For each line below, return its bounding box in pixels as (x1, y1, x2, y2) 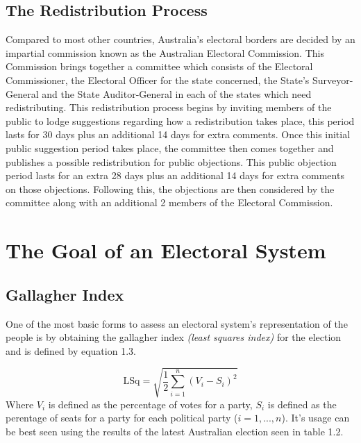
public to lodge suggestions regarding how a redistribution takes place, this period (6, 113, 355, 128)
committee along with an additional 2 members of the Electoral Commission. (6, 195, 333, 210)
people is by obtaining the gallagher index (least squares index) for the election (6, 330, 342, 344)
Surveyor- (312, 72, 353, 87)
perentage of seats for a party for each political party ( (6, 410, 238, 425)
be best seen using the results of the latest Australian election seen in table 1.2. (6, 424, 344, 439)
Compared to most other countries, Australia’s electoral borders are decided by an (6, 32, 355, 47)
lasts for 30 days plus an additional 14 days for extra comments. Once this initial (6, 127, 351, 142)
